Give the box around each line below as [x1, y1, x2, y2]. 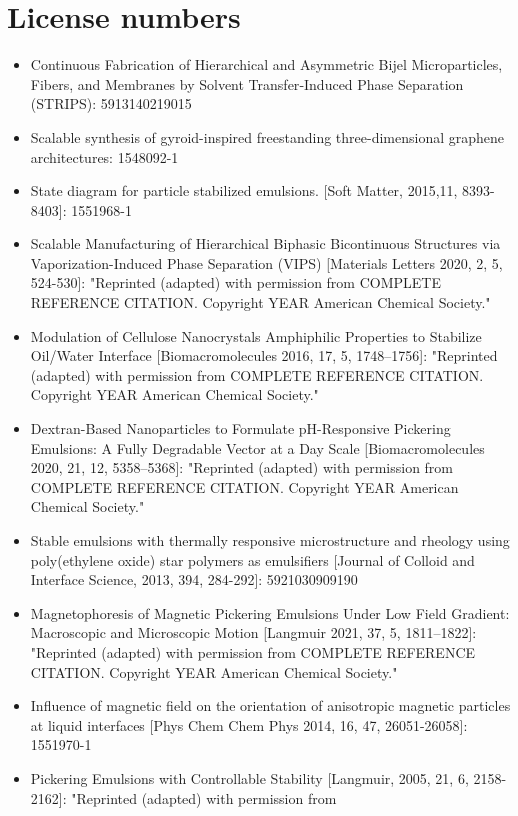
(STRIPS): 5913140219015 [30, 93, 192, 114]
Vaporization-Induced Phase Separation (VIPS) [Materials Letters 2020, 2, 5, [30, 252, 503, 273]
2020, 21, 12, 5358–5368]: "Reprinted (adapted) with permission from [30, 457, 454, 478]
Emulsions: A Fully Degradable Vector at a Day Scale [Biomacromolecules [30, 437, 485, 458]
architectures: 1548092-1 [30, 146, 179, 167]
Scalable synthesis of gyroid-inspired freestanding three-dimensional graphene [30, 126, 504, 147]
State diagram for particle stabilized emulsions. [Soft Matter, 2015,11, [30, 180, 458, 201]
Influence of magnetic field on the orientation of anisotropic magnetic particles [30, 695, 511, 716]
